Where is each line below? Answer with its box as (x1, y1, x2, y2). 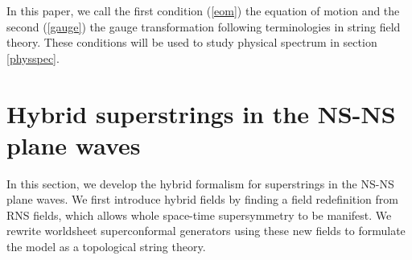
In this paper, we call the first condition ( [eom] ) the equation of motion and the (6, 2, 400, 19)
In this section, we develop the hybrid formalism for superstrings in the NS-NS (6, 175, 394, 192)
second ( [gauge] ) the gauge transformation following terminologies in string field (6, 18, 401, 35)
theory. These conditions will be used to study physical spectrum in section (6, 34, 377, 51)
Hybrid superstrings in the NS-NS (6, 97, 396, 130)
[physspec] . (6, 49, 60, 66)
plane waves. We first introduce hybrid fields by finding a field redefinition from (6, 191, 398, 208)
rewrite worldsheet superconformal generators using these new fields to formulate (6, 222, 406, 239)
